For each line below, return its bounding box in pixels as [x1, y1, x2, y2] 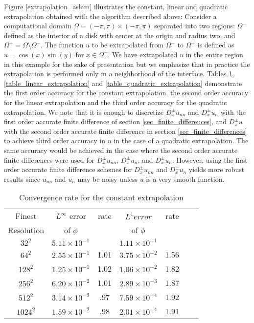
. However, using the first [172, 154, 248, 165]
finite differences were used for [4, 154, 94, 165]
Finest [15, 210, 37, 222]
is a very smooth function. [146, 173, 225, 184]
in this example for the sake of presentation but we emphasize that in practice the [4, 59, 250, 69]
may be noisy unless [77, 173, 138, 184]
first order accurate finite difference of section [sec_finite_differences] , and [4, 116, 227, 127]
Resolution [8, 224, 45, 236]
